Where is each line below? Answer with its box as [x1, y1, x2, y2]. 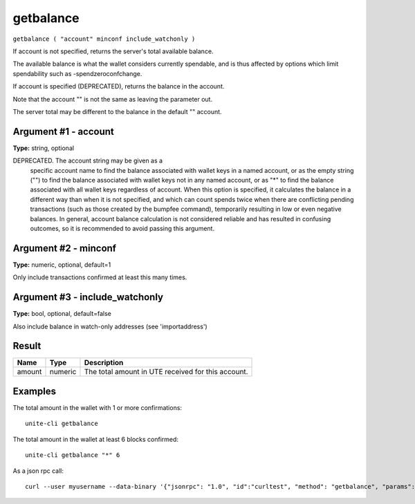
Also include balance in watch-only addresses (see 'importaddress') [12, 322, 207, 330]
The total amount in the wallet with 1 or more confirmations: [12, 403, 183, 411]
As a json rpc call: [12, 467, 64, 475]
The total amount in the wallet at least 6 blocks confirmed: [12, 435, 179, 443]
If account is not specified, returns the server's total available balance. [12, 47, 214, 55]
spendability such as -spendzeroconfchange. [12, 69, 142, 77]
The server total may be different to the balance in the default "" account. [12, 107, 222, 115]
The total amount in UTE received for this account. [84, 367, 248, 377]
